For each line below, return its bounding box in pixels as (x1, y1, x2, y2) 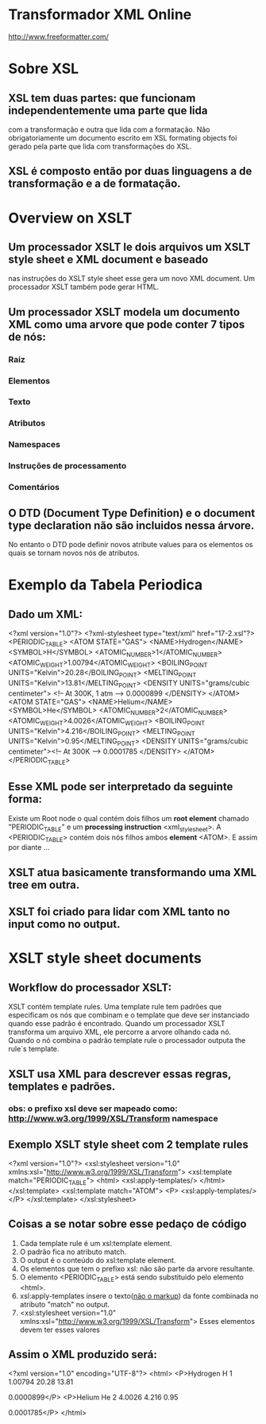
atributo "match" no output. (19, 1299, 110, 1309)
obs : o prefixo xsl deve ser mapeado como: (8, 1103, 178, 1114)
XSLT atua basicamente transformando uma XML (8, 866, 256, 879)
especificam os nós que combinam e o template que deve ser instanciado (8, 1010, 250, 1020)
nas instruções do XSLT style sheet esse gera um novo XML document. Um (8, 274, 256, 284)
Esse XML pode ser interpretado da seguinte (8, 780, 233, 793)
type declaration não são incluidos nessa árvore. (8, 519, 255, 532)
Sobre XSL (8, 60, 79, 78)
